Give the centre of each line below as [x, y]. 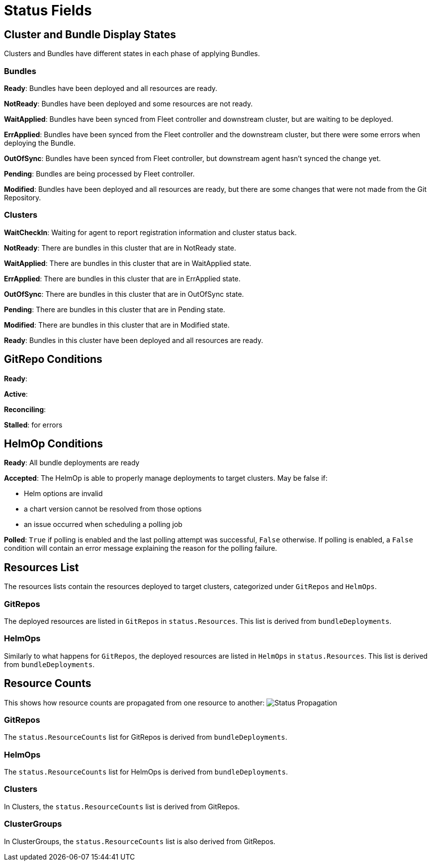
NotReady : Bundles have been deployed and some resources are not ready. [129, 103]
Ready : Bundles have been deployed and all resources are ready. [111, 88]
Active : [16, 394]
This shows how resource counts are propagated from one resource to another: [134, 702]
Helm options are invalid [63, 494]
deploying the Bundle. [40, 143]
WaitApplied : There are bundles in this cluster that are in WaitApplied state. [128, 263]
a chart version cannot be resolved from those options [113, 509]
